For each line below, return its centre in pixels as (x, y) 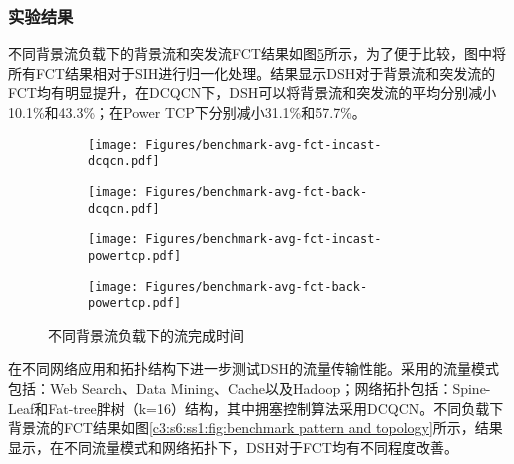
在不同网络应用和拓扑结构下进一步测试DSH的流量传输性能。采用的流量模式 (253, 368)
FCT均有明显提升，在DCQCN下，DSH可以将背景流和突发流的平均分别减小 (252, 92)
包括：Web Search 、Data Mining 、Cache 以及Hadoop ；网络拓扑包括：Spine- (249, 388)
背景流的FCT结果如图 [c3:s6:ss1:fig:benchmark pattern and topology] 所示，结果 (255, 427)
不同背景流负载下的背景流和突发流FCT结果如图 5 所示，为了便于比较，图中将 (257, 53)
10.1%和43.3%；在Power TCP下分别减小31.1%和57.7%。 (187, 112)
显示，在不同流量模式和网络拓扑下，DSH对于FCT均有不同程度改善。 (233, 446)
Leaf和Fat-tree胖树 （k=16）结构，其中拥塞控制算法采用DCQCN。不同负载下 (256, 407)
